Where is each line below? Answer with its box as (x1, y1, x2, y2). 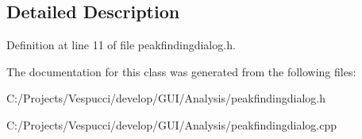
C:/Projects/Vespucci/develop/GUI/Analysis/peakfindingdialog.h (6, 90, 326, 106)
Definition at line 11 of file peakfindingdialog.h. (6, 37, 236, 53)
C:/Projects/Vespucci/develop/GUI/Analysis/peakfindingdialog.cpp (6, 116, 337, 133)
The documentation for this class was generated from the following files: (6, 63, 356, 79)
